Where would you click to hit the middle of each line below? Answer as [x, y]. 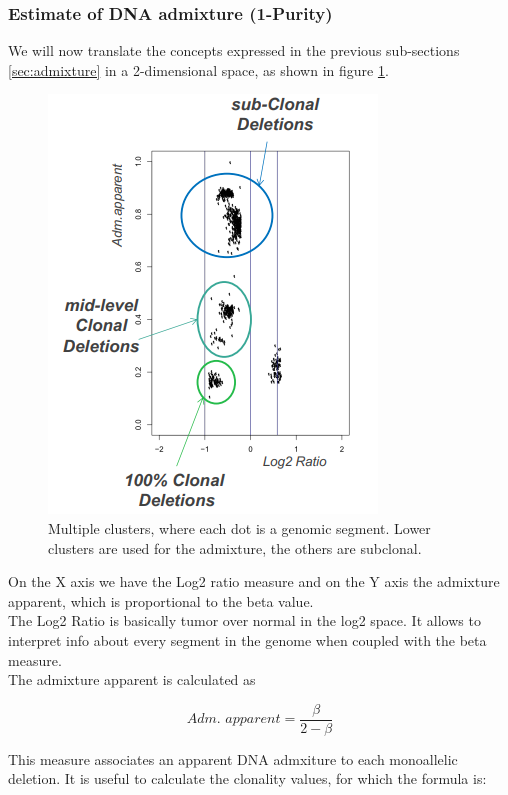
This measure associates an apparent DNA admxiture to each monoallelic [233, 758]
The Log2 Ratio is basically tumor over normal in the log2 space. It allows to [244, 620]
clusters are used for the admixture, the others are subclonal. [235, 547]
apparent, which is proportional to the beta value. [161, 600]
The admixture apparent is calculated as [132, 679]
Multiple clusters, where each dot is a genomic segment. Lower [239, 528]
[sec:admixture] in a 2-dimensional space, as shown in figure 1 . [198, 69]
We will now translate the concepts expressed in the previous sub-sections [234, 50]
